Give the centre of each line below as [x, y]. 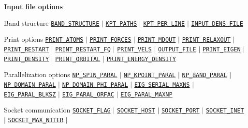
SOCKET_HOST [136, 111]
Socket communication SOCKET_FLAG [57, 110]
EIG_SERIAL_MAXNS [162, 85]
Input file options [33, 6]
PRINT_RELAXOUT [206, 40]
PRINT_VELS [134, 49]
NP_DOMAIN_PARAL [30, 85]
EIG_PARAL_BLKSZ [30, 94]
